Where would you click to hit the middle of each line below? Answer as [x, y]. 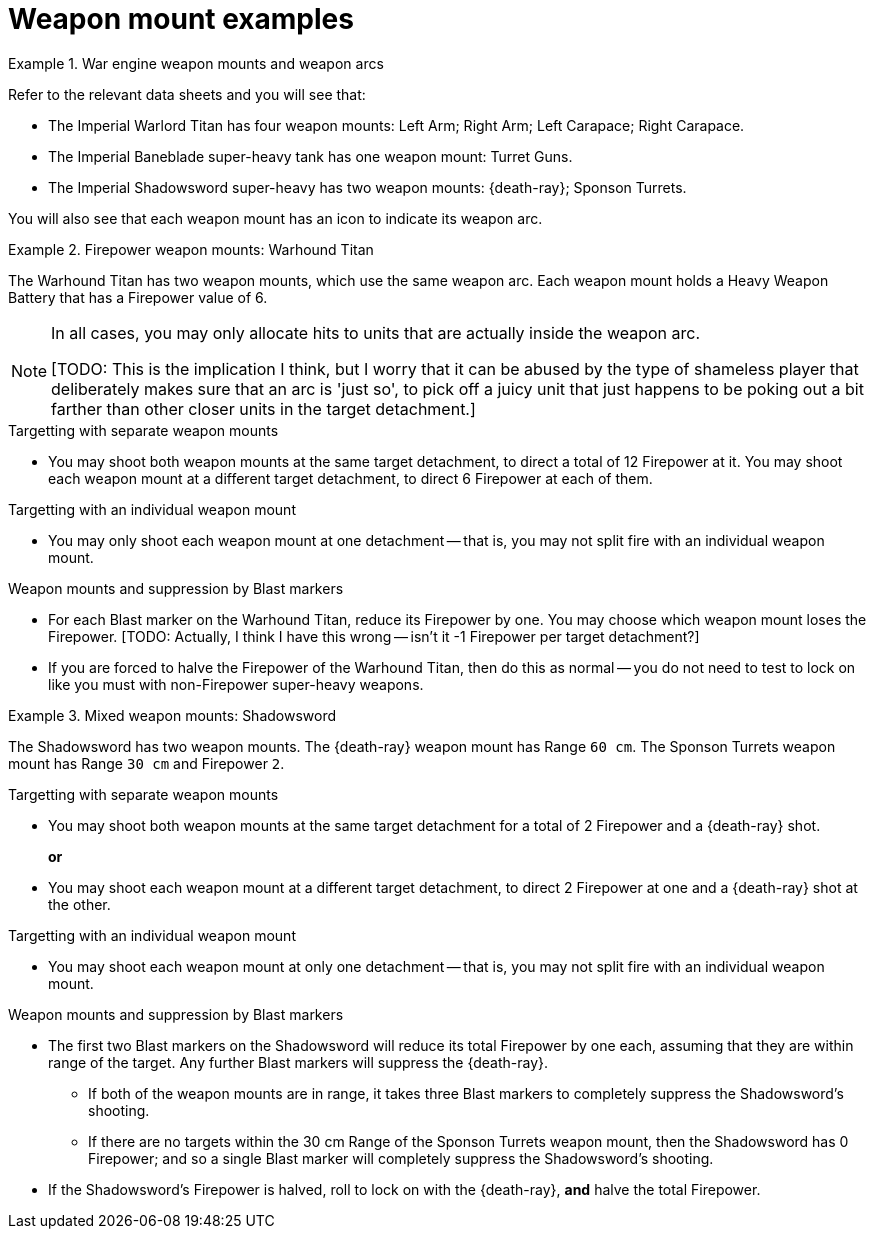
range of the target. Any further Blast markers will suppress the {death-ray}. [298, 1062]
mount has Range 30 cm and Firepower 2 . [146, 763]
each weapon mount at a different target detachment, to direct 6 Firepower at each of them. [350, 478]
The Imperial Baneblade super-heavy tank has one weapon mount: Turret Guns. [310, 156]
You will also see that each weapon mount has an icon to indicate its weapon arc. [275, 218]
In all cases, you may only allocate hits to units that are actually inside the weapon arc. [376, 332]
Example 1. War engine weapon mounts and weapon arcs [196, 63]
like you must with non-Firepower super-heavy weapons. [236, 684]
